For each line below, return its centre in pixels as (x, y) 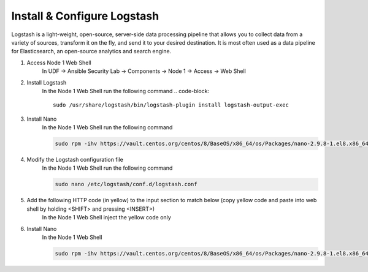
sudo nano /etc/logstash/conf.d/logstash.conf (126, 184)
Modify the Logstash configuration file (75, 160)
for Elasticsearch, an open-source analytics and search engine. (91, 51)
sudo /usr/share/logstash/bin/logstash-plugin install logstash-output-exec (171, 105)
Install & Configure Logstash (85, 16)
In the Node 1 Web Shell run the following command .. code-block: (126, 91)
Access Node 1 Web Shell (59, 62)
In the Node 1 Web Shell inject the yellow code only (106, 217)
